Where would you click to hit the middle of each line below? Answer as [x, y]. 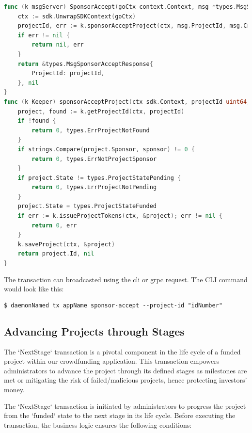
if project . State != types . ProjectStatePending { [99, 178]
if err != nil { [44, 35]
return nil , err [58, 45]
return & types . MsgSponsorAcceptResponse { [85, 64]
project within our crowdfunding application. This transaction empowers [112, 361]
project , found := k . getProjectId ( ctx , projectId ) [101, 111]
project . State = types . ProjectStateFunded [87, 206]
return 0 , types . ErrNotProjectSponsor [94, 159]
